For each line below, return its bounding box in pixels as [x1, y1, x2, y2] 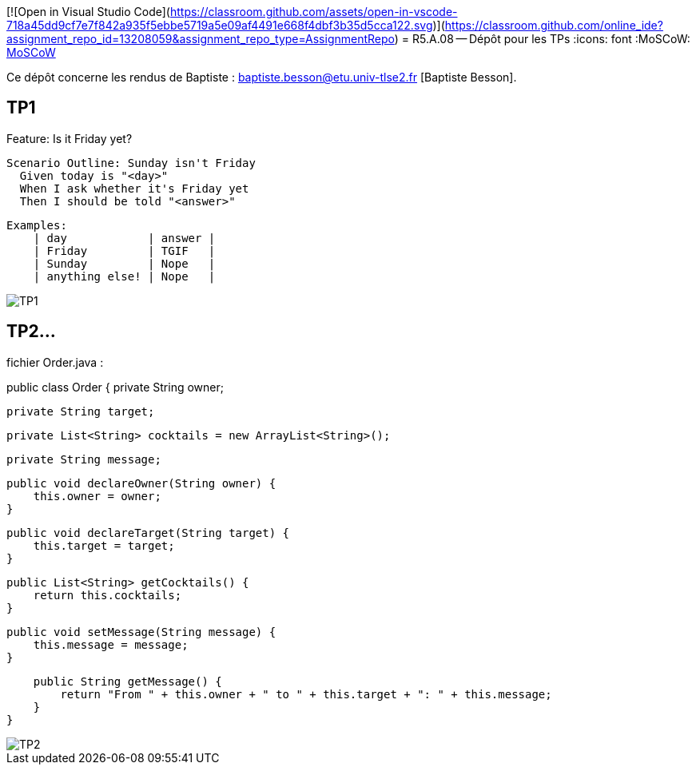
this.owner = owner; [33, 489, 161, 503]
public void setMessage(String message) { [6, 625, 276, 638]
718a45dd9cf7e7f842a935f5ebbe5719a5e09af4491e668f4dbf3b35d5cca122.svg [6, 18, 433, 32]
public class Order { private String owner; [6, 380, 224, 394]
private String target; [6, 404, 155, 418]
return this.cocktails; [33, 588, 182, 602]
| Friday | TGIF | [33, 244, 216, 257]
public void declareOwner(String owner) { [6, 476, 276, 490]
